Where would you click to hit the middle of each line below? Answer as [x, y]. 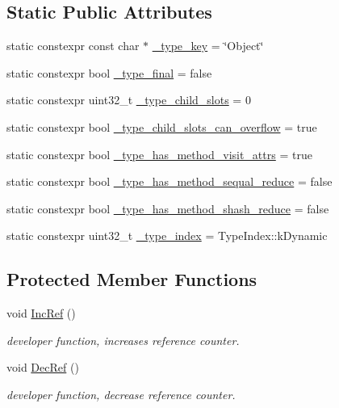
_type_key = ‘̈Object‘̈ [208, 46]
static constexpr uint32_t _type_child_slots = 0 [129, 100]
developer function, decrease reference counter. [121, 394]
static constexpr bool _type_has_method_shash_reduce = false [168, 208]
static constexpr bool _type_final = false [109, 72]
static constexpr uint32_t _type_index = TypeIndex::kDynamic [167, 236]
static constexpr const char [73, 46]
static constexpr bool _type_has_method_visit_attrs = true [159, 154]
